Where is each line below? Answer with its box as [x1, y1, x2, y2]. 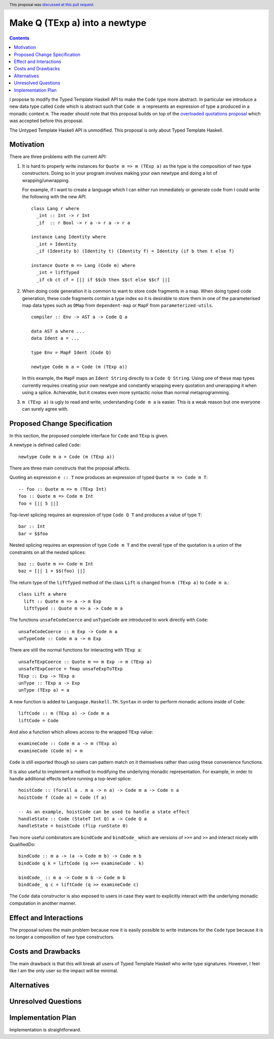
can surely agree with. [22, 406, 68, 412]
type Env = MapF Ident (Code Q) [31, 350, 112, 355]
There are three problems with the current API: [9, 154, 107, 160]
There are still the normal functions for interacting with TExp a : [9, 647, 142, 653]
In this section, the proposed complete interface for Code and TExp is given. [9, 432, 168, 438]
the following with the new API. [22, 194, 87, 200]
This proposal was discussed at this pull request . [9, 2, 95, 7]
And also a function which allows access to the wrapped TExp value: [9, 729, 153, 735]
